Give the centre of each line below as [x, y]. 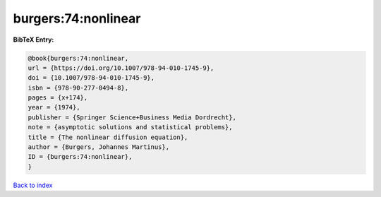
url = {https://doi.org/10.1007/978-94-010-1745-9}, [121, 68]
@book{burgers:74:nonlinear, [78, 58]
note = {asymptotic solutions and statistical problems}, [130, 127]
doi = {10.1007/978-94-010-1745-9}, [91, 78]
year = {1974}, [54, 107]
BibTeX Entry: [34, 40]
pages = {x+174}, [58, 98]
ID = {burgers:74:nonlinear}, [80, 157]
